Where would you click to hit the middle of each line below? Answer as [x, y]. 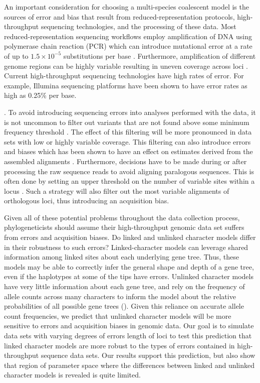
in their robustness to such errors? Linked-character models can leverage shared [126, 247]
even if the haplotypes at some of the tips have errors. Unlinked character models [129, 276]
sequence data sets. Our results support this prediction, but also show [148, 355]
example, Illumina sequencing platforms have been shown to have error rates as [126, 85]
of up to [16, 55]
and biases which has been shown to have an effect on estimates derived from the [128, 151]
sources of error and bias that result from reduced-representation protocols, [119, 16]
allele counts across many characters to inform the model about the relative [120, 296]
